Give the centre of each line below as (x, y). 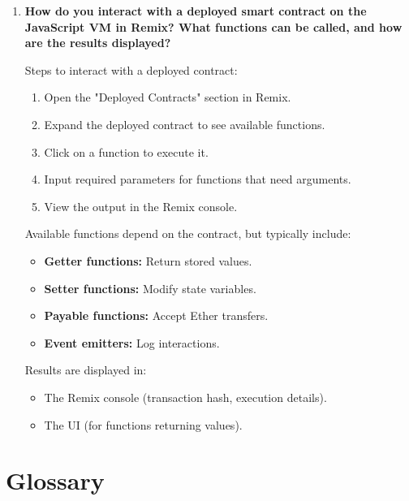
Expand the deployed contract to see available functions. (185, 124)
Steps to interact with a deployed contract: (131, 69)
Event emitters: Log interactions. (132, 342)
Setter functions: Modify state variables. (150, 288)
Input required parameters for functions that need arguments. (198, 179)
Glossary (55, 480)
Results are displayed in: (86, 370)
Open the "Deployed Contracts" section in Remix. (168, 97)
